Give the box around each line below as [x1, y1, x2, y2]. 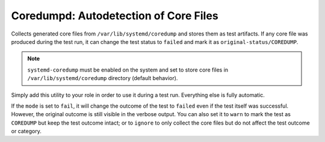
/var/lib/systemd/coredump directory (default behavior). [27, 75, 178, 82]
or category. [11, 128, 42, 135]
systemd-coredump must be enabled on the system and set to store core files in [27, 66, 229, 73]
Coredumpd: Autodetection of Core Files [11, 9, 219, 22]
